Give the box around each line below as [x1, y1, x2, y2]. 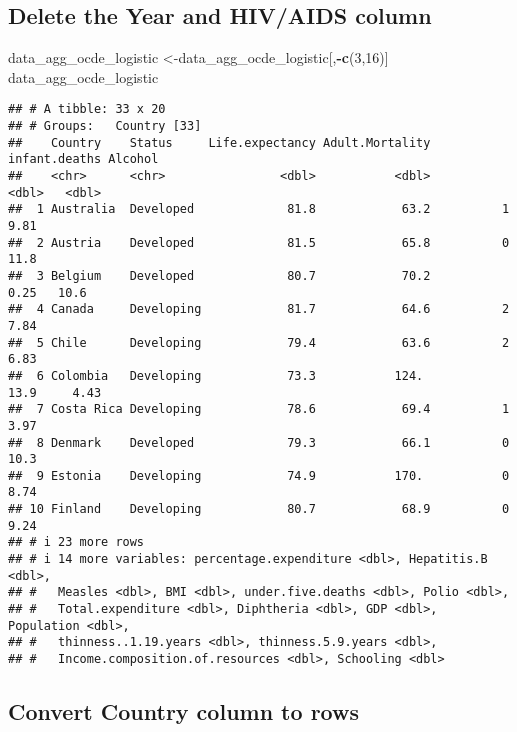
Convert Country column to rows [8, 696, 359, 727]
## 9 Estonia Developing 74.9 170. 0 [8, 468, 510, 483]
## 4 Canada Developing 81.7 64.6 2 [8, 302, 510, 317]
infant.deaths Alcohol [8, 152, 159, 167]
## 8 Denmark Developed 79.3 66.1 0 [8, 435, 510, 450]
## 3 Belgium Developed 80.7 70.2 [8, 268, 431, 283]
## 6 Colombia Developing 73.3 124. [8, 368, 424, 383]
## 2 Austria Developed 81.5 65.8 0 [8, 235, 510, 250]
